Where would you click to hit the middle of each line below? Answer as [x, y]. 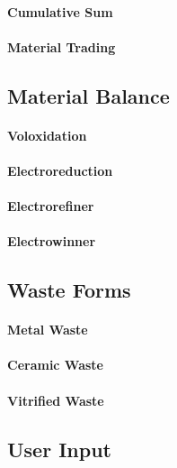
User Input [59, 449]
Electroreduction [60, 170]
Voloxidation [47, 135]
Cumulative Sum [60, 11]
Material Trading [62, 46]
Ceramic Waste [55, 365]
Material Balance [88, 95]
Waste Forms [69, 290]
